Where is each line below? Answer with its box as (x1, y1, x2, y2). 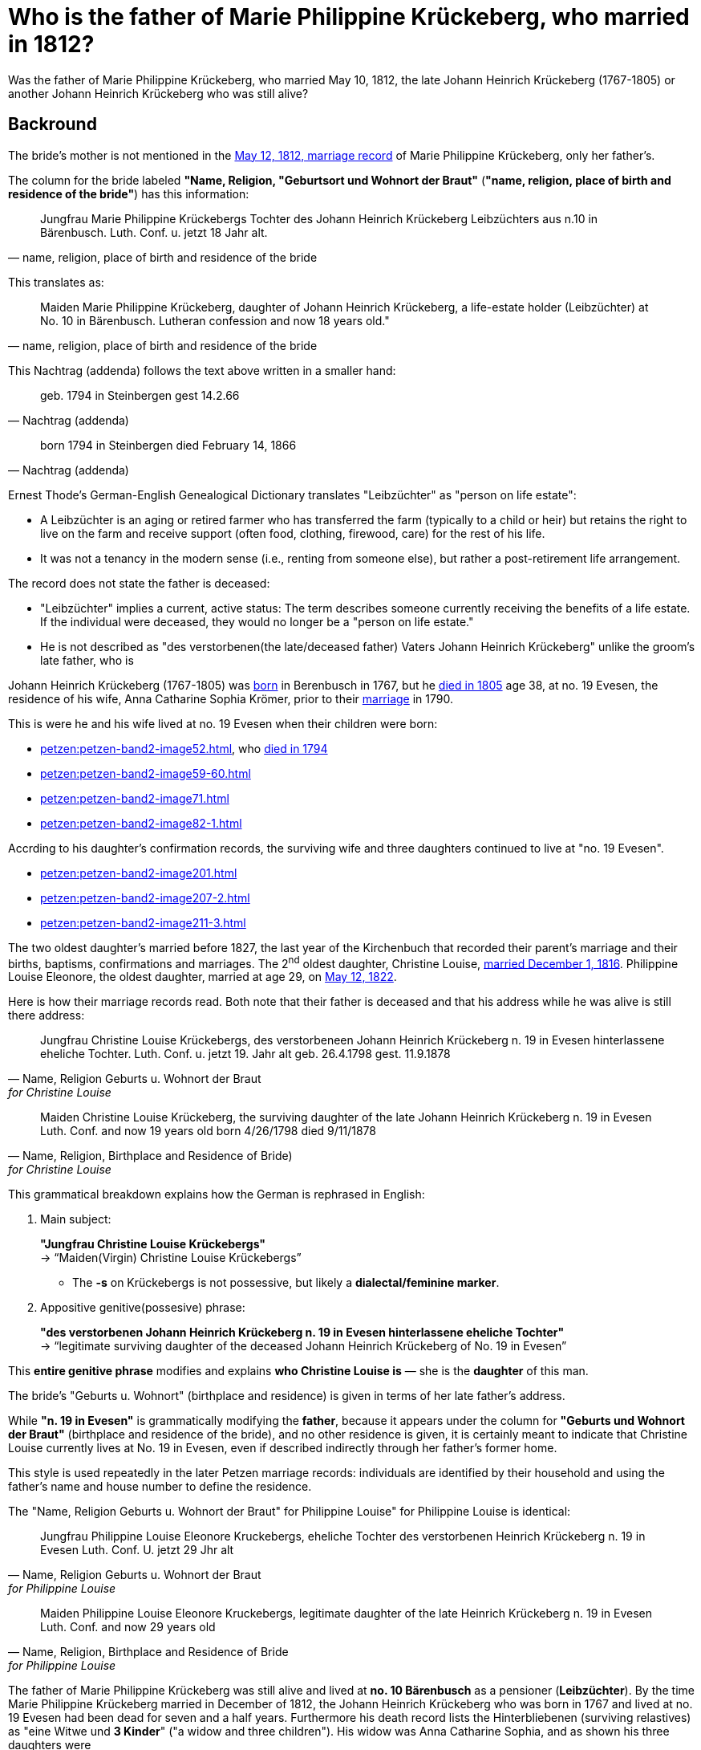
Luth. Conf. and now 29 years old (40, 1620, 216, 1634)
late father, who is (40, 653, 134, 667)
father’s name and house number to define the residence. (8, 1479, 312, 1494)
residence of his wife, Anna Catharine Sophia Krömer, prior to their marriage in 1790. (8, 691, 453, 706)
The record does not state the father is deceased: (8, 576, 270, 590)
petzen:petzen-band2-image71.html (40, 791, 229, 805)
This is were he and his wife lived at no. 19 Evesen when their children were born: (8, 716, 438, 731)
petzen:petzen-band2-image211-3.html (40, 915, 246, 930)
